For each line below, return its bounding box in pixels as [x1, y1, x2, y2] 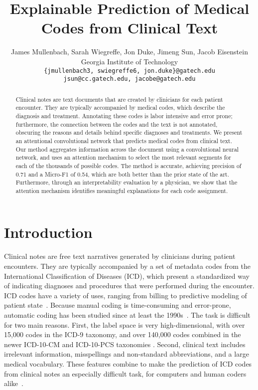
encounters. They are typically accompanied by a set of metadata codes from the [4, 261, 251, 271]
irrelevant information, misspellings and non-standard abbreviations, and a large [4, 349, 249, 359]
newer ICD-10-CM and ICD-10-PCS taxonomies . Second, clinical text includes [4, 339, 246, 349]
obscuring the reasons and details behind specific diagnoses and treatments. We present [15, 128, 243, 137]
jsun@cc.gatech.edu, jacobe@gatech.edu [63, 75, 196, 83]
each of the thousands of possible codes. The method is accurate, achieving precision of [15, 161, 242, 170]
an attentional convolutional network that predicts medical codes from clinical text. [15, 136, 233, 145]
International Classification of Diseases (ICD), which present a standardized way [4, 270, 250, 281]
